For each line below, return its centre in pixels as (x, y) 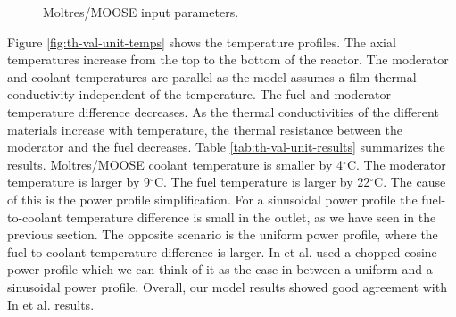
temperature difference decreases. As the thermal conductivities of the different (223, 111)
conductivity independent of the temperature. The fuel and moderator (199, 94)
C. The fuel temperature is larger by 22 (262, 182)
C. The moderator (396, 164)
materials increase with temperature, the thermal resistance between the (205, 129)
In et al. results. (51, 304)
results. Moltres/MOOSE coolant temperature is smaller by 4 (175, 164)
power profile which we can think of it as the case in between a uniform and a (220, 269)
